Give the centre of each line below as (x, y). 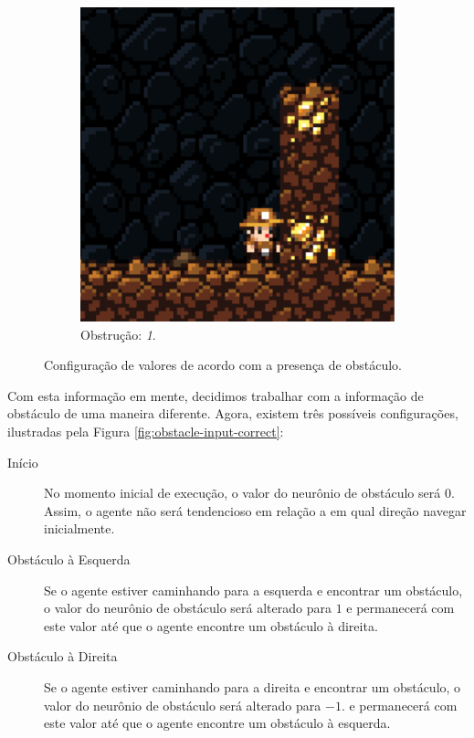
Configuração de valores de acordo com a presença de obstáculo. (223, 365)
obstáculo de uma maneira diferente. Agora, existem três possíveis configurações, (233, 413)
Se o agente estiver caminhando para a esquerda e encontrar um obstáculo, (253, 590)
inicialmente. (79, 528)
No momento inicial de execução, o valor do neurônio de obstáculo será (242, 493)
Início (23, 462)
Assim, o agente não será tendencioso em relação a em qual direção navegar (255, 510)
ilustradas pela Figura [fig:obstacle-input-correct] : (146, 431)
